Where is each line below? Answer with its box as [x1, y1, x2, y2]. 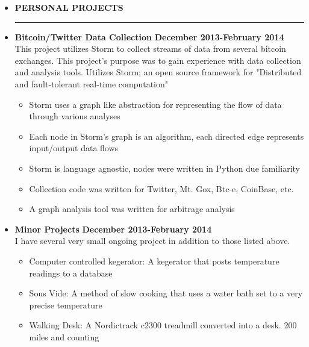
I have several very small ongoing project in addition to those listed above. [14, 234, 290, 247]
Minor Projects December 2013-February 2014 [14, 222, 212, 235]
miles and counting [29, 330, 99, 343]
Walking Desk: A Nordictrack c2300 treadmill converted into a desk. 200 [29, 319, 297, 331]
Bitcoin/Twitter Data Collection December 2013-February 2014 [14, 30, 284, 43]
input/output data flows [29, 142, 119, 154]
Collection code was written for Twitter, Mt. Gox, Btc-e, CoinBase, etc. [29, 182, 294, 195]
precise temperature [29, 298, 102, 311]
